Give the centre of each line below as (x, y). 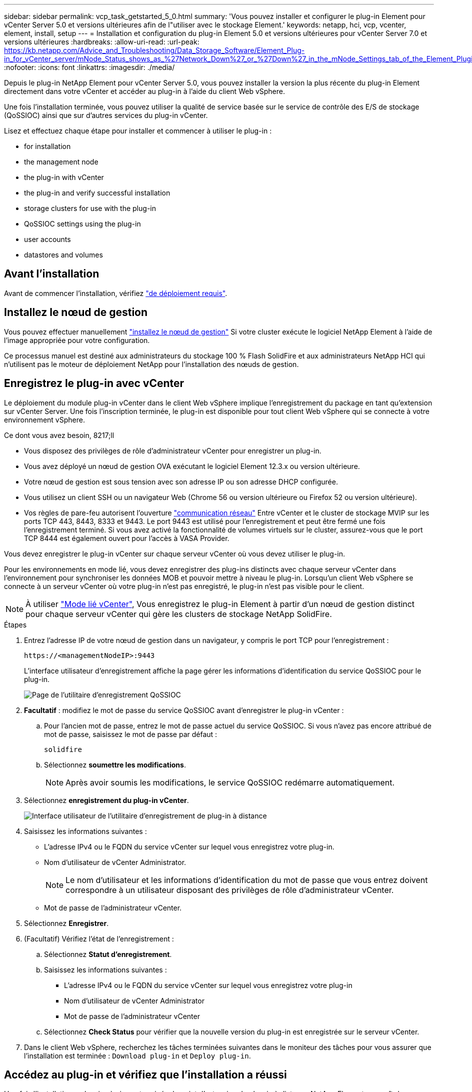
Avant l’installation (52, 274)
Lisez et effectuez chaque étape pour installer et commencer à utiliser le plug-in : (138, 131)
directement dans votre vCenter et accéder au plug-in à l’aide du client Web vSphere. (144, 91)
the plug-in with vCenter (64, 177)
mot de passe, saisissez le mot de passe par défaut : (131, 734)
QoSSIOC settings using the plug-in (82, 224)
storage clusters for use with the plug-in (90, 208)
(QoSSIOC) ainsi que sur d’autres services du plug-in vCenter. (106, 115)
